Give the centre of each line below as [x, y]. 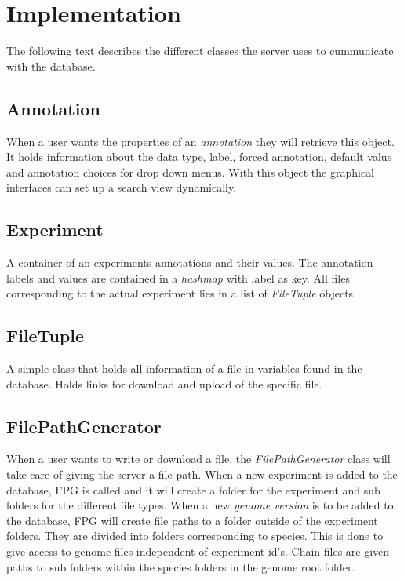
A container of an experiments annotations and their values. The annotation [190, 263]
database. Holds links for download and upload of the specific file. [164, 383]
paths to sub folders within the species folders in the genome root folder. [181, 566]
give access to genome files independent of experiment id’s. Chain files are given [198, 551]
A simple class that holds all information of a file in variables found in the [184, 368]
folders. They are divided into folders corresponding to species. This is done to [195, 536]
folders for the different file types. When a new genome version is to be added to [200, 505]
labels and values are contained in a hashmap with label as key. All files [178, 277]
